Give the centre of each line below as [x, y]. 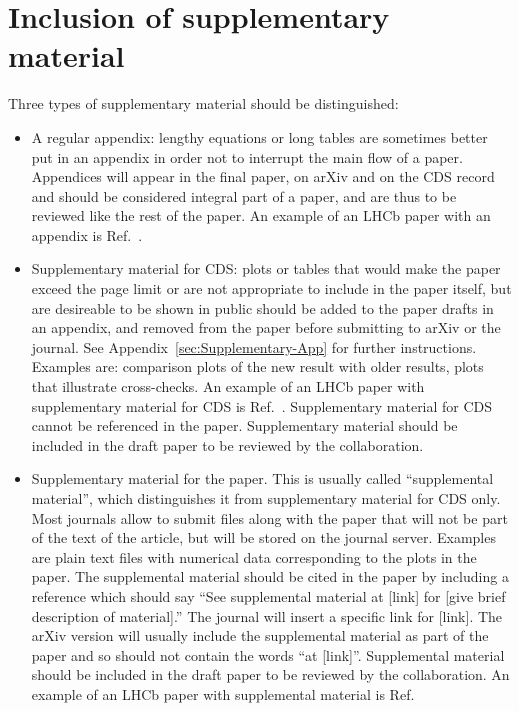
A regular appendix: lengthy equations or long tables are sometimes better [259, 136]
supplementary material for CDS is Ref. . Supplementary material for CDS [262, 405]
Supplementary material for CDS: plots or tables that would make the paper [266, 268]
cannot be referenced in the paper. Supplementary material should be [244, 425]
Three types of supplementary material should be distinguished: [203, 103]
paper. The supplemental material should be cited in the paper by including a [270, 576]
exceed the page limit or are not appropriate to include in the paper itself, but [271, 288]
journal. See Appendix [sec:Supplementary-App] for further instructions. [254, 346]
